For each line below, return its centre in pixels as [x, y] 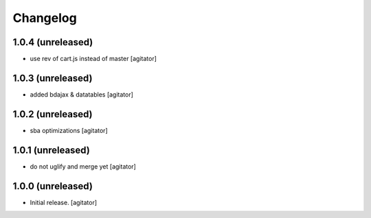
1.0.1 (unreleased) [52, 150]
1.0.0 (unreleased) [53, 186]
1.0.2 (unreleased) [53, 114]
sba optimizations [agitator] [69, 130]
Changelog [45, 18]
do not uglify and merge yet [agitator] [83, 166]
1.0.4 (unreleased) [53, 42]
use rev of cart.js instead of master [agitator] [93, 59]
